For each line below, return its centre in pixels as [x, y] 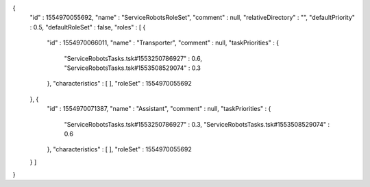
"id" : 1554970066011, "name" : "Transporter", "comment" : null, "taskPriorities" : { [163, 43]
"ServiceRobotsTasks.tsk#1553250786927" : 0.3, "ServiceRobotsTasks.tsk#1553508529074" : [197, 124]
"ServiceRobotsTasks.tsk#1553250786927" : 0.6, [133, 58]
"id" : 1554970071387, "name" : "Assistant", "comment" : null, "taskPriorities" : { [159, 109]
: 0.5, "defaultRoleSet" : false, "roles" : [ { [88, 27]
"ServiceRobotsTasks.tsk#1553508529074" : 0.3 [133, 68]
